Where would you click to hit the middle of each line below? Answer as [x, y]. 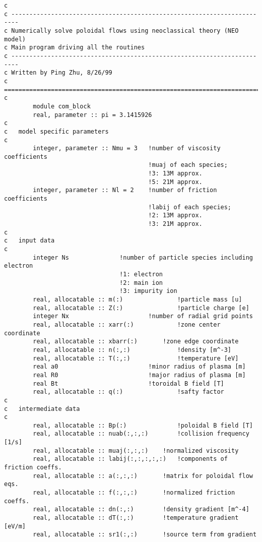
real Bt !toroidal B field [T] [128, 383]
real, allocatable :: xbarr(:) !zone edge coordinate [136, 342]
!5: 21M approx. [175, 182]
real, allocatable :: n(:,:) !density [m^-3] [132, 350]
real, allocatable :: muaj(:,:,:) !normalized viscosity [136, 450]
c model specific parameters [56, 131]
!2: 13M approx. [175, 216]
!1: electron [141, 274]
